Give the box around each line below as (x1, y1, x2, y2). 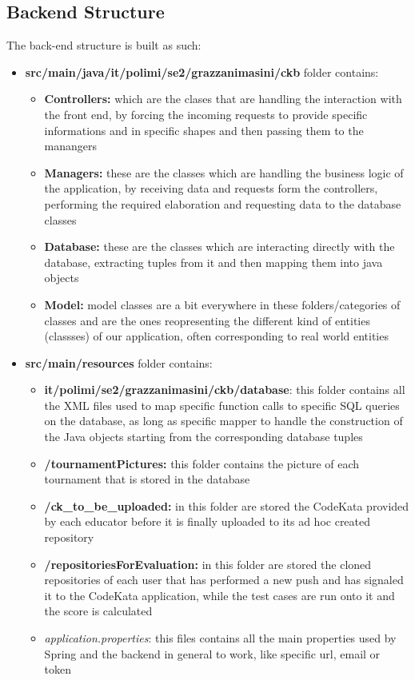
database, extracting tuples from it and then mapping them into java (44, 253, 383, 270)
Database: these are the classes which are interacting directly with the (44, 238, 395, 255)
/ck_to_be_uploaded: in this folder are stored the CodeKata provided (44, 497, 409, 514)
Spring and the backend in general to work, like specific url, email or (44, 645, 381, 662)
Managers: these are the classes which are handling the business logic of (44, 164, 404, 181)
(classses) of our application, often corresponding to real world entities (44, 328, 389, 344)
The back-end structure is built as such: (6, 37, 202, 54)
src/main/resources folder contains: (25, 354, 213, 371)
